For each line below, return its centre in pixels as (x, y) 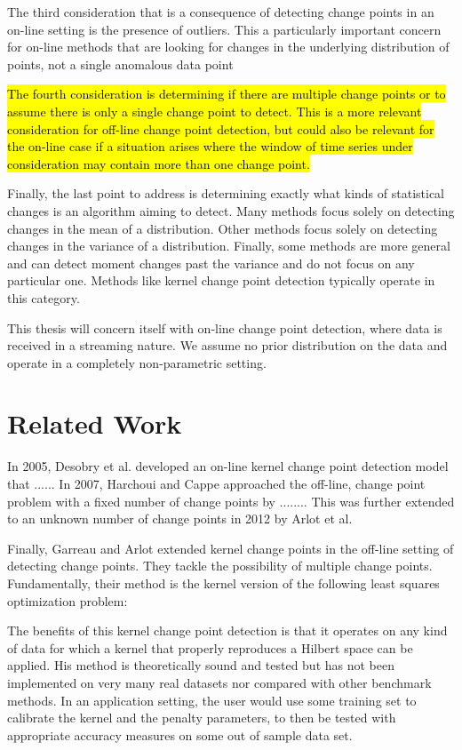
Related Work (95, 423)
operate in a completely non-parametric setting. (137, 362)
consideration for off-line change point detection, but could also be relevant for (221, 128)
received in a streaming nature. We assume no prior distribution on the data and (227, 345)
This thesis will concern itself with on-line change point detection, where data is (225, 327)
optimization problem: (68, 600)
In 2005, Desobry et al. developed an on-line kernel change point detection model (228, 466)
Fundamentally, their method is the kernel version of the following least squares (223, 582)
